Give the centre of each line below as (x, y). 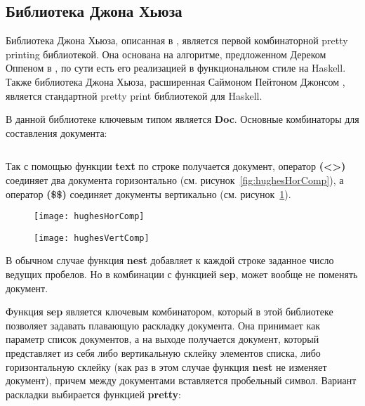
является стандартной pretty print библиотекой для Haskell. (134, 95)
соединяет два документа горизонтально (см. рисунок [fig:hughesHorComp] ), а (175, 179)
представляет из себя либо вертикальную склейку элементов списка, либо (163, 353)
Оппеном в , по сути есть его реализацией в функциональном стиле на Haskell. (176, 68)
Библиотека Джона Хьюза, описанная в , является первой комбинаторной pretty (177, 40)
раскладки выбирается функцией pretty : (93, 394)
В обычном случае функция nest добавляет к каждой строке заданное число (170, 260)
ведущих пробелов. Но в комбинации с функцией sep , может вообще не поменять (182, 274)
